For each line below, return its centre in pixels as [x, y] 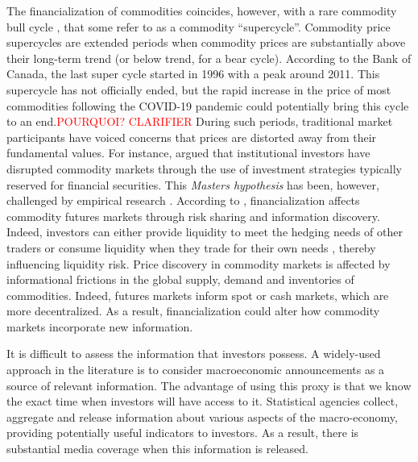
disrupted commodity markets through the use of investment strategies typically [204, 168]
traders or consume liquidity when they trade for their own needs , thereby [191, 247]
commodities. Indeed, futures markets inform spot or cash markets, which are [198, 295]
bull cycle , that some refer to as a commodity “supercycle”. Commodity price [199, 26]
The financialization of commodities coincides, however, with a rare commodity [202, 10]
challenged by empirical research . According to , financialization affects [183, 200]
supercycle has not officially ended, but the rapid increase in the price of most [199, 89]
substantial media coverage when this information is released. [157, 449]
